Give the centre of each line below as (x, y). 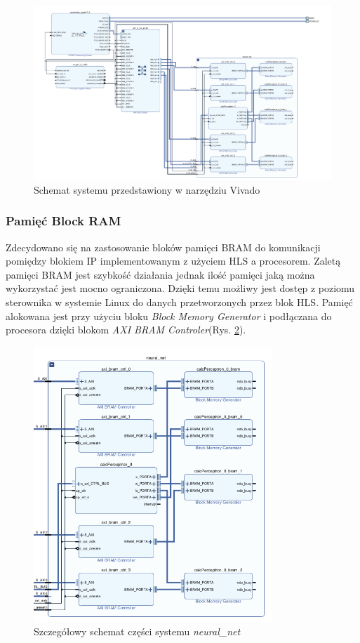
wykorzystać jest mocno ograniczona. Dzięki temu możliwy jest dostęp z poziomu (180, 288)
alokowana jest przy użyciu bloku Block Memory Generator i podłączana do (169, 316)
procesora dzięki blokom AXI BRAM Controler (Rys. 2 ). (126, 330)
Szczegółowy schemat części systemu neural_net (137, 631)
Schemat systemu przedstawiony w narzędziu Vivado (147, 189)
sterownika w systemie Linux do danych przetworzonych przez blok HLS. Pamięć (179, 302)
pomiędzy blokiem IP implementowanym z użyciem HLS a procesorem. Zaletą (173, 261)
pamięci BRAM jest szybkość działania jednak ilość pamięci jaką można (160, 274)
